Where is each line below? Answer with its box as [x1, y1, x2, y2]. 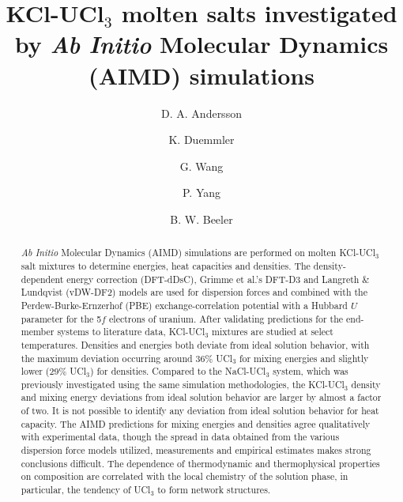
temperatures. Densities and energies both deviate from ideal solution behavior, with [21, 338, 370, 351]
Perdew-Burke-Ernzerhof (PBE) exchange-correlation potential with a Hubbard [21, 298, 348, 311]
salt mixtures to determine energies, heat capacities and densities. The [21, 259, 311, 272]
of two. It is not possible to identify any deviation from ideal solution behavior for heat [21, 404, 379, 417]
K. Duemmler [168, 131, 235, 148]
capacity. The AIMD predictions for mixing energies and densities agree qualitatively [21, 417, 371, 430]
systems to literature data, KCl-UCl [57, 325, 205, 338]
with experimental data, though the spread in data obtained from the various [21, 430, 340, 443]
